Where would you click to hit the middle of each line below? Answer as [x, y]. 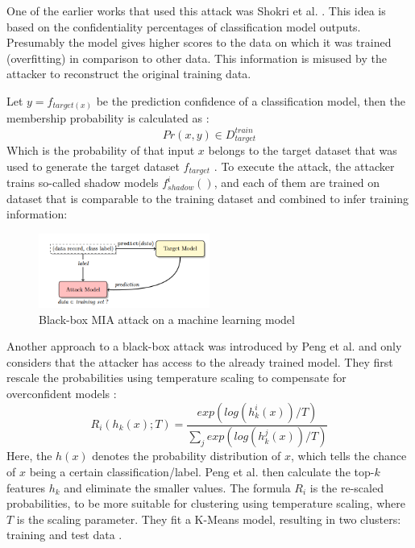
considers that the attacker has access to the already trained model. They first [200, 361]
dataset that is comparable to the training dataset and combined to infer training [207, 198]
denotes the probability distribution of [187, 456]
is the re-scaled [347, 487]
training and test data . [64, 535]
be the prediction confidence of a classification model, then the [251, 100]
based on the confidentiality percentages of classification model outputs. [184, 26]
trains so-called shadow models [83, 183]
